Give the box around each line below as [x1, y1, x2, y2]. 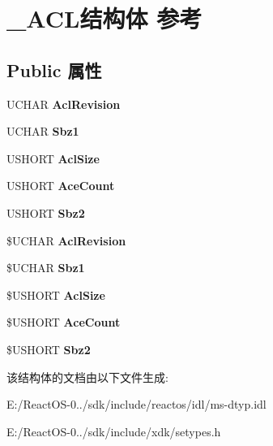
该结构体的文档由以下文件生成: [6, 368, 168, 385]
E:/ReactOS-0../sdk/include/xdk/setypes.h [6, 422, 221, 440]
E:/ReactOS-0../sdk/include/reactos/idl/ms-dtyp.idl [6, 396, 267, 413]
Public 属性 [6, 57, 102, 82]
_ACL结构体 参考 [6, 2, 203, 35]
